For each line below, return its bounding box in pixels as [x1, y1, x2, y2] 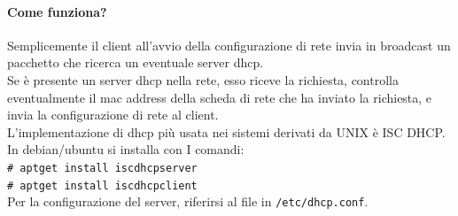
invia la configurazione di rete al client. [7, 105, 219, 124]
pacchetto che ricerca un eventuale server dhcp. [7, 53, 264, 72]
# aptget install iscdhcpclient [7, 179, 198, 192]
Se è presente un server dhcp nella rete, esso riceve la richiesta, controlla [7, 70, 399, 89]
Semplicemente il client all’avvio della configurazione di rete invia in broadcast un [7, 35, 451, 54]
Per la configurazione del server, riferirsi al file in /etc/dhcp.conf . [7, 192, 369, 211]
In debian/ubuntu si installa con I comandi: [7, 140, 245, 158]
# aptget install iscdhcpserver [7, 161, 198, 174]
